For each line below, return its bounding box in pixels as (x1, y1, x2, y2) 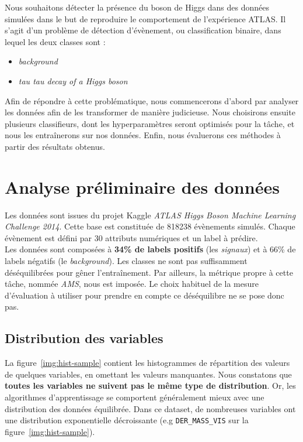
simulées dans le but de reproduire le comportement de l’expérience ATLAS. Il (5, 12, 286, 25)
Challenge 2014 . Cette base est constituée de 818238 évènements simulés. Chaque (5, 220, 295, 232)
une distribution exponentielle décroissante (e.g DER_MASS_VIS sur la (5, 414, 249, 426)
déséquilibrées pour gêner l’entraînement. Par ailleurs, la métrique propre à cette (5, 266, 293, 278)
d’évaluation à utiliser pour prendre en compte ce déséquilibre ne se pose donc (5, 289, 284, 301)
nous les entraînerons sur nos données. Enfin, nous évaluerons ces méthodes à (5, 129, 281, 141)
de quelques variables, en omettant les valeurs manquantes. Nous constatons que (5, 368, 292, 380)
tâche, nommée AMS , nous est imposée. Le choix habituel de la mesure (5, 277, 259, 290)
